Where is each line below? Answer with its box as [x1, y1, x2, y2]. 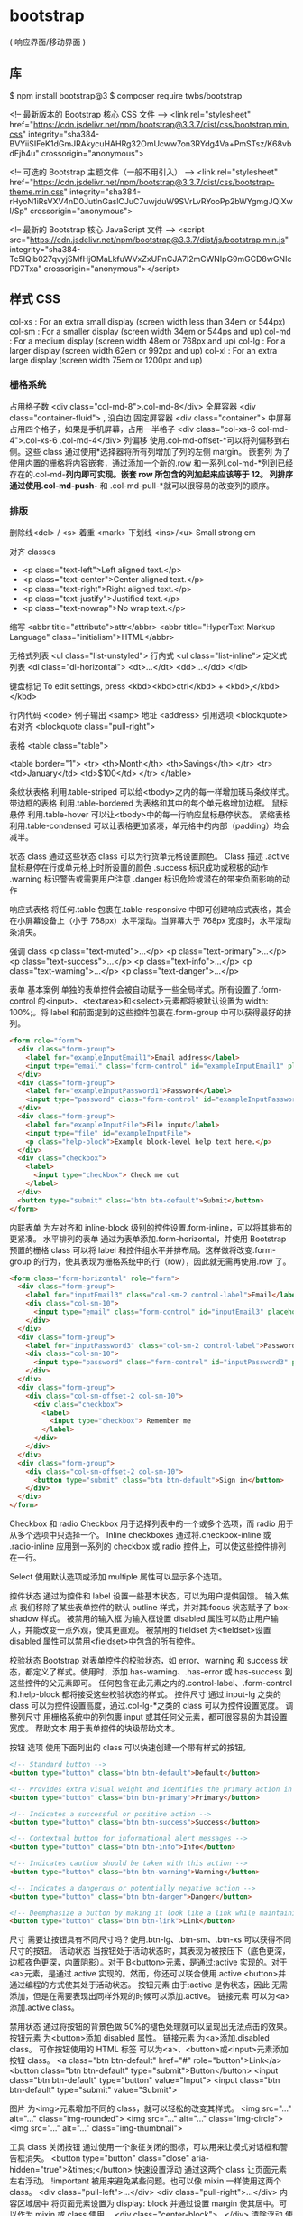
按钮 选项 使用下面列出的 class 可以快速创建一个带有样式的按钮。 [9, 1742, 251, 1753]
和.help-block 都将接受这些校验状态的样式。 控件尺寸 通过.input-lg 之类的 [9, 1689, 281, 1700]
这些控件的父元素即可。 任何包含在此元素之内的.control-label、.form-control [9, 1678, 293, 1689]
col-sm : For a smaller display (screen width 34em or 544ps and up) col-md [9, 325, 291, 336]
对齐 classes [9, 546, 56, 557]
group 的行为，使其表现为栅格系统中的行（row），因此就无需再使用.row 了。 [9, 1256, 291, 1267]
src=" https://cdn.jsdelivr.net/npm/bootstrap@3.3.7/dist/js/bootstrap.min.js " [9, 234, 289, 245]
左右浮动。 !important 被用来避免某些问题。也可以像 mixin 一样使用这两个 [9, 2175, 282, 2186]
